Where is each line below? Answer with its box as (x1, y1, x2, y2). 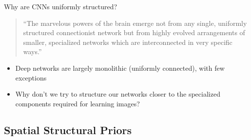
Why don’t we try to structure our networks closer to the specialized (15, 89, 220, 99)
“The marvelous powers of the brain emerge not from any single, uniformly (23, 18, 247, 28)
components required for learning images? (15, 98, 140, 108)
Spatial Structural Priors (4, 122, 132, 137)
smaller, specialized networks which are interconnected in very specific (23, 37, 232, 47)
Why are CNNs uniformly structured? (4, 1, 117, 11)
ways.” (23, 46, 42, 57)
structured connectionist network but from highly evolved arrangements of (23, 27, 245, 38)
